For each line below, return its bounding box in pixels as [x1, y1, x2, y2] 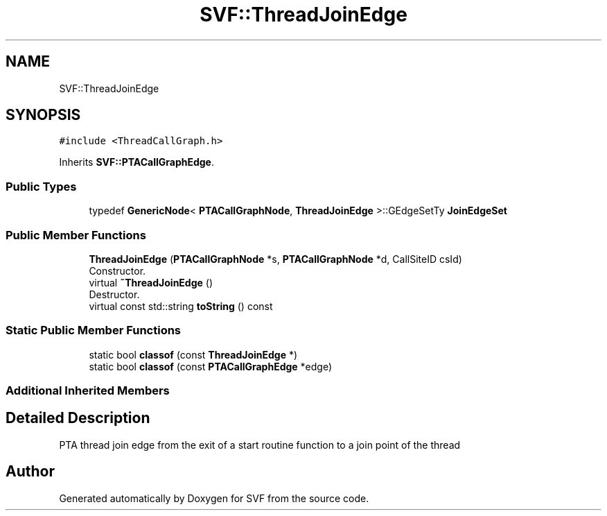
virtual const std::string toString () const [89, 300, 273, 312]
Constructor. [89, 264, 146, 277]
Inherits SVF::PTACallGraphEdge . [59, 156, 214, 169]
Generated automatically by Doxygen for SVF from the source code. [59, 492, 369, 504]
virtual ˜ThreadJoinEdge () [89, 276, 213, 289]
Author [6, 463, 55, 481]
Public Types [6, 179, 77, 193]
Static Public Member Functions [6, 323, 182, 338]
